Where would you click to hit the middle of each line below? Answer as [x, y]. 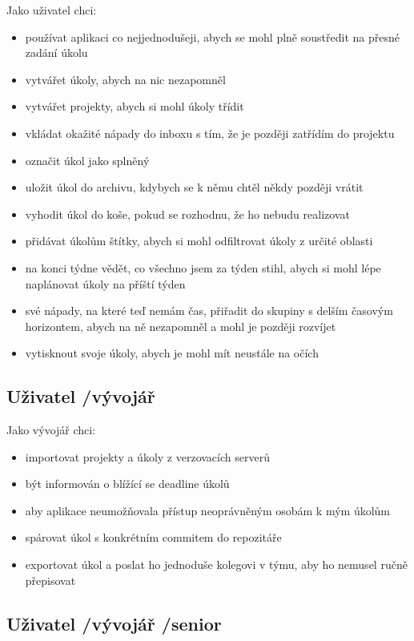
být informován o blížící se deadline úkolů [127, 484]
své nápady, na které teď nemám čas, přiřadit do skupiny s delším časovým [209, 310]
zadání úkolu [56, 52]
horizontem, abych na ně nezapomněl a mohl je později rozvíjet [181, 326]
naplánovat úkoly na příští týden [105, 283]
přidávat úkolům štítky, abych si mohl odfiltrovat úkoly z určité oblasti [199, 241]
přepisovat [50, 580]
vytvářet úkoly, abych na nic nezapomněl [125, 79]
